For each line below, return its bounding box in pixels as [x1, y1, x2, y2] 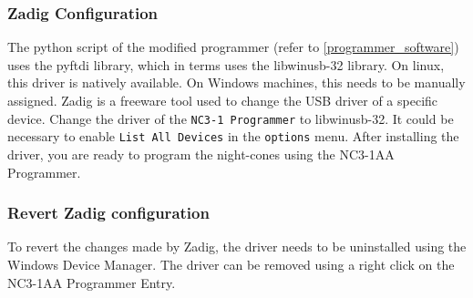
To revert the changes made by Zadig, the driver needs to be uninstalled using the [7, 237, 467, 256]
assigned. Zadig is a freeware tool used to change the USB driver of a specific [7, 91, 438, 109]
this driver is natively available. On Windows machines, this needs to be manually [7, 73, 466, 92]
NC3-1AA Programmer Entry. [7, 272, 176, 292]
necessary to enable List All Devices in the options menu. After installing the [7, 127, 459, 146]
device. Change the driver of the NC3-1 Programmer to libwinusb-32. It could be [7, 108, 454, 128]
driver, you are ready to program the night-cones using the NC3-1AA [7, 144, 395, 163]
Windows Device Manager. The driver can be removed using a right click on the [7, 254, 455, 273]
